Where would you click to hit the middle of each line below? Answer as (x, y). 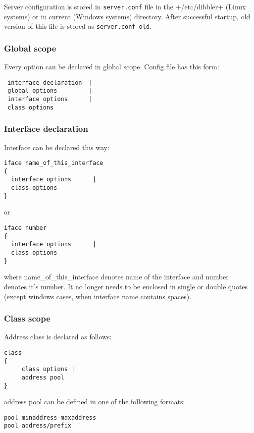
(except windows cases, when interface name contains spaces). (98, 296)
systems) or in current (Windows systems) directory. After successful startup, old (127, 16)
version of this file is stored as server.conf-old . (78, 26)
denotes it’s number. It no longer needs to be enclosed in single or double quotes (126, 286)
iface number (25, 228)
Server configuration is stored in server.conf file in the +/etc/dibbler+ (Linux (125, 6)
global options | (50, 91)
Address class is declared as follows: (58, 337)
